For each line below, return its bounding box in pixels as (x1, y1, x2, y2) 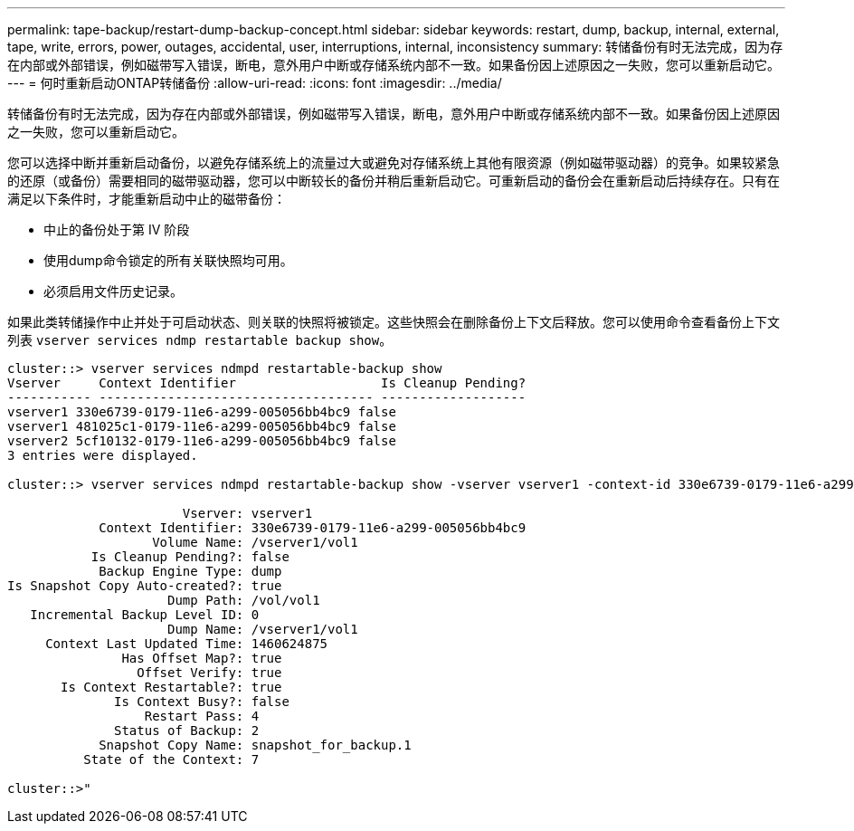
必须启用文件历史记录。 (43, 283, 183, 299)
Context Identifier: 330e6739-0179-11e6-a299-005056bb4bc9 (99, 521, 527, 535)
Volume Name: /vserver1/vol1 (152, 535, 358, 549)
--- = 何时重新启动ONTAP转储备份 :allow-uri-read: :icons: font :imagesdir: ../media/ (7, 75, 502, 91)
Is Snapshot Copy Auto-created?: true (7, 578, 282, 593)
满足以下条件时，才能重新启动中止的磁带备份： (7, 191, 286, 206)
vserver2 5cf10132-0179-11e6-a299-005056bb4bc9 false (7, 434, 396, 448)
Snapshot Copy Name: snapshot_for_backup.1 (99, 738, 412, 752)
